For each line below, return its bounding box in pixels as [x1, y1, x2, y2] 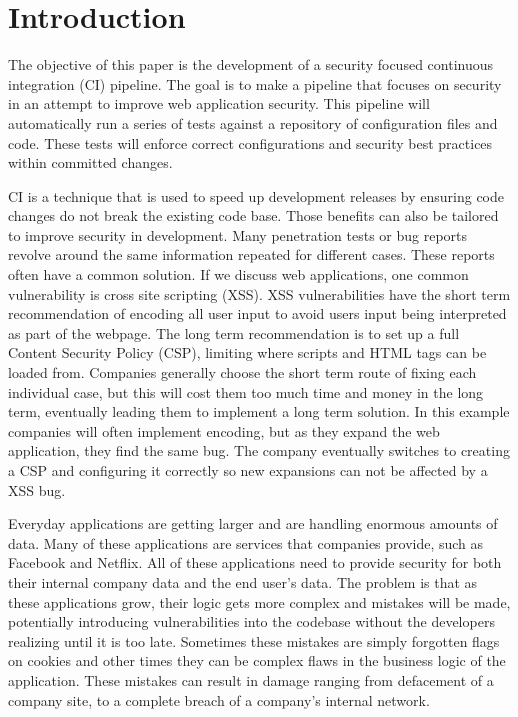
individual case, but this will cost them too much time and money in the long [8, 381, 484, 402]
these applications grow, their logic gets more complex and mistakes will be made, [8, 591, 511, 612]
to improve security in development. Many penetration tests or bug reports [8, 224, 468, 245]
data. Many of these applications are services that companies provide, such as [8, 532, 484, 553]
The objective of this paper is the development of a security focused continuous [8, 54, 494, 75]
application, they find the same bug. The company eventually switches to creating [8, 440, 510, 461]
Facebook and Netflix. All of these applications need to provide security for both [8, 552, 502, 573]
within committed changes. [8, 152, 173, 173]
